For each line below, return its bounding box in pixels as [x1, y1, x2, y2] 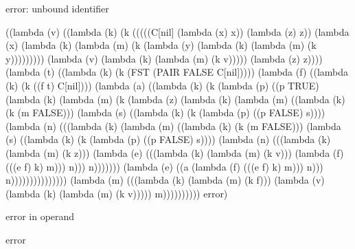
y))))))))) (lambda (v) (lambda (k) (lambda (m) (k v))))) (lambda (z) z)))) [5, 51, 323, 65]
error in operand [5, 209, 75, 224]
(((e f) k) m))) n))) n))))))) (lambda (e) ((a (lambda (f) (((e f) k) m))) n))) [5, 159, 323, 173]
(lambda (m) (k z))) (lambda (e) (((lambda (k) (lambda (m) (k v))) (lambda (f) [5, 145, 344, 160]
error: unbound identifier [5, 1, 109, 15]
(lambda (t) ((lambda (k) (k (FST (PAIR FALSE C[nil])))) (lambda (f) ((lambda [5, 65, 349, 79]
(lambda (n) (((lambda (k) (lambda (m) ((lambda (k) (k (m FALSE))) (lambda [5, 118, 341, 133]
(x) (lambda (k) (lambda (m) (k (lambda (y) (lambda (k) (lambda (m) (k [5, 38, 317, 52]
